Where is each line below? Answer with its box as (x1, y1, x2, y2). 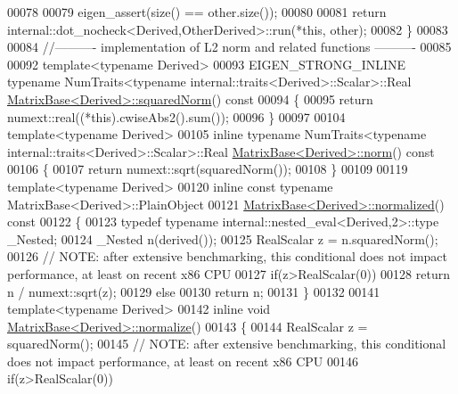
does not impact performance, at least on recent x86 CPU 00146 (7, 351, 358, 370)
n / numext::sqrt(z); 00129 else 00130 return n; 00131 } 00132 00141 (7, 282, 380, 300)
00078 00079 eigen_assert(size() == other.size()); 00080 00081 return (7, 3, 387, 21)
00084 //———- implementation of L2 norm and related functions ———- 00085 (7, 37, 452, 56)
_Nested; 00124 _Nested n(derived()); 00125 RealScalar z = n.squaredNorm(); (7, 229, 438, 248)
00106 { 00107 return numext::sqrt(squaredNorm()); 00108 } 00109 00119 (7, 160, 408, 178)
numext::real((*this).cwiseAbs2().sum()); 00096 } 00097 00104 (7, 107, 346, 126)
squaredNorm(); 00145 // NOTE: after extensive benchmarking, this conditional (7, 334, 446, 353)
